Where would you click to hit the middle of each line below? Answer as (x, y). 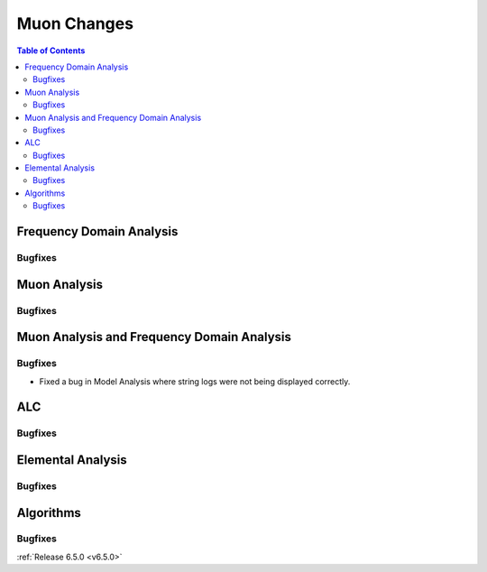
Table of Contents (51, 51)
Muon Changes (75, 23)
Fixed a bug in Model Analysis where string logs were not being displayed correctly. (195, 381)
